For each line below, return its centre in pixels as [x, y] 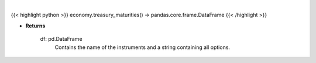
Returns [35, 26]
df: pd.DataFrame [61, 39]
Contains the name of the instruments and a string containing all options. [142, 47]
